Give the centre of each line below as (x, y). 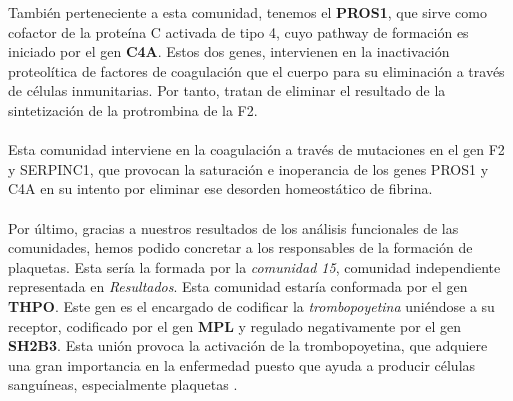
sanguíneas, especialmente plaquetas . (123, 384)
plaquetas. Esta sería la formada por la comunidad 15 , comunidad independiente (254, 266)
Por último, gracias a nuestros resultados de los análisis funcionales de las (233, 227)
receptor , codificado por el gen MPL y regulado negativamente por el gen (235, 325)
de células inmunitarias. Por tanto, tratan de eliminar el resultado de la (227, 90)
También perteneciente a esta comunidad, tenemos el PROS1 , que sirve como (247, 12)
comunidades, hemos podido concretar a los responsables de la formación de (240, 247)
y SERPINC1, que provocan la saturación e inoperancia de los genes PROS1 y (248, 168)
